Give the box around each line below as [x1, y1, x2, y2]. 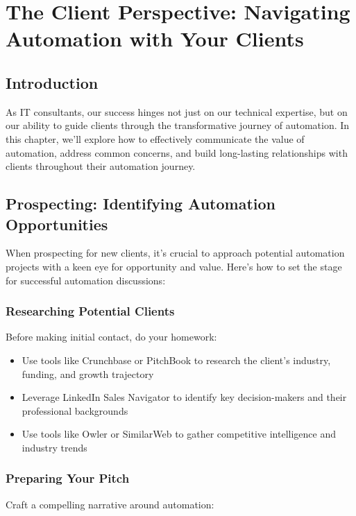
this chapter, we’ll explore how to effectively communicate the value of [6, 131, 305, 146]
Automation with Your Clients [6, 24, 304, 53]
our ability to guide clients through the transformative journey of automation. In [6, 118, 350, 132]
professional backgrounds [22, 403, 128, 418]
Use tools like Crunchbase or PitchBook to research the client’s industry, [22, 352, 331, 367]
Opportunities [6, 213, 108, 234]
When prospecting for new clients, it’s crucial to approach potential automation [6, 246, 345, 260]
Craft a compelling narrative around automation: [6, 497, 214, 511]
